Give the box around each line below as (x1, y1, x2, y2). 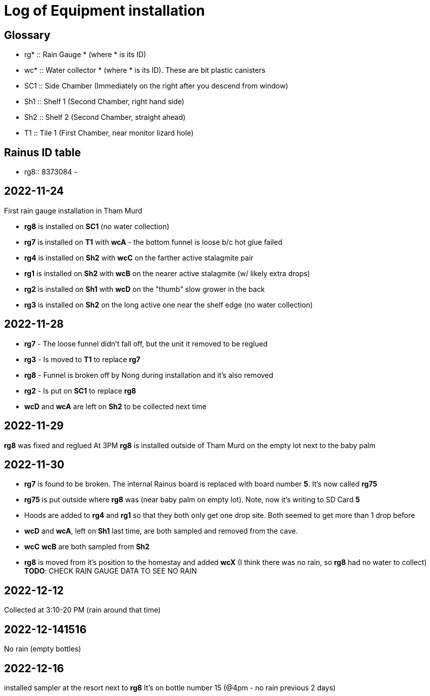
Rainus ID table (4, 146, 81, 159)
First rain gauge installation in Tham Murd (4, 206, 142, 215)
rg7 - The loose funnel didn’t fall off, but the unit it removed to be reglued (24, 339, 268, 348)
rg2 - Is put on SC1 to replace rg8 (24, 386, 136, 395)
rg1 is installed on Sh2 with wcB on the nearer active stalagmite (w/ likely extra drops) (24, 269, 310, 278)
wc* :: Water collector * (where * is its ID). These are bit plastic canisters (24, 66, 266, 75)
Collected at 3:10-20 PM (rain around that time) (4, 605, 161, 615)
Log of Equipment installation (4, 2, 205, 19)
